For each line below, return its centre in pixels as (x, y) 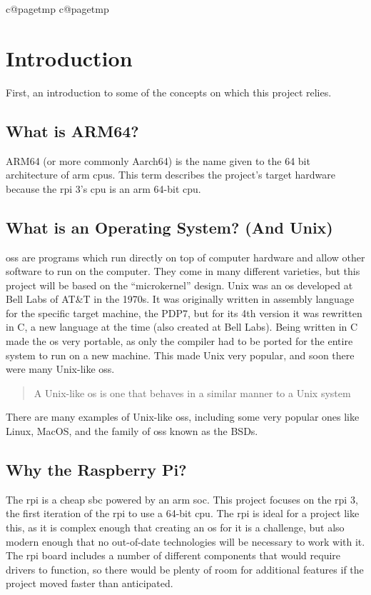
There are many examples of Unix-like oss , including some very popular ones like (183, 417)
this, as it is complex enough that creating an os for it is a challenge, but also (175, 527)
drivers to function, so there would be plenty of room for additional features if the (185, 569)
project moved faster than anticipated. (90, 583)
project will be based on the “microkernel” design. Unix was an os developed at (179, 285)
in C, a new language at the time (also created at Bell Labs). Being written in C (182, 327)
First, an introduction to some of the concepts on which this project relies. (169, 92)
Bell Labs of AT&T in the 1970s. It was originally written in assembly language (180, 299)
